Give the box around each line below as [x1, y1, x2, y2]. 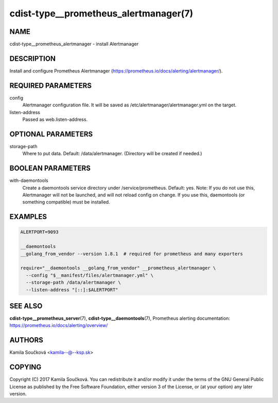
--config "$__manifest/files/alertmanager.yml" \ [26, 272, 154, 278]
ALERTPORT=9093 [20, 229, 59, 235]
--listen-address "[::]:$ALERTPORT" [26, 287, 118, 292]
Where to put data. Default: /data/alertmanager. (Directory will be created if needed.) [22, 151, 202, 157]
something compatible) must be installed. [22, 199, 110, 205]
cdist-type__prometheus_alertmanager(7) [9, 8, 193, 19]
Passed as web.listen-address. [22, 116, 88, 123]
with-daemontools [9, 177, 48, 184]
